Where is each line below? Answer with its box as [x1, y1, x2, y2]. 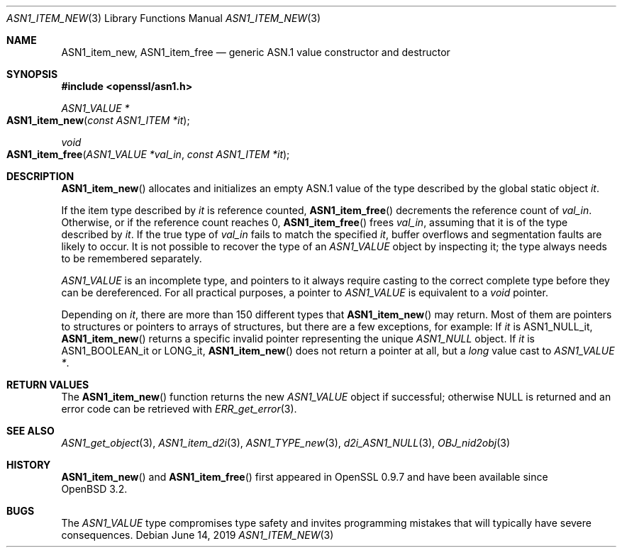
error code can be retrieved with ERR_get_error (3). [61, 403, 297, 415]
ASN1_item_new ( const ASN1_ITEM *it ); [6, 114, 190, 126]
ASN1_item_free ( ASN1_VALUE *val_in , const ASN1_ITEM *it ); [6, 148, 290, 160]
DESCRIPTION [6, 170, 74, 182]
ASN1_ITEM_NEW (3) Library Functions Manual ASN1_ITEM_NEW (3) [6, 12, 321, 24]
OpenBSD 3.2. [61, 483, 128, 495]
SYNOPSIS [6, 68, 58, 80]
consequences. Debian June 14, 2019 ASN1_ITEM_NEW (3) [61, 529, 334, 541]
